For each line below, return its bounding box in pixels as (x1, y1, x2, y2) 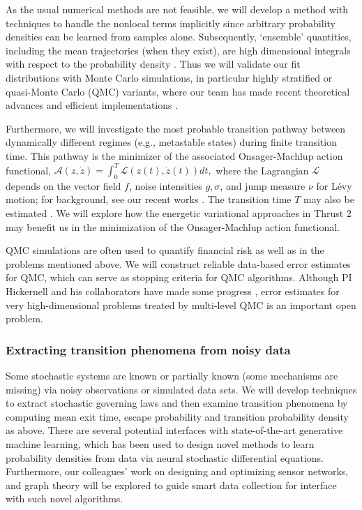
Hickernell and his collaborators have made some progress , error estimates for (6, 283, 340, 298)
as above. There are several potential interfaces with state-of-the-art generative (6, 423, 343, 437)
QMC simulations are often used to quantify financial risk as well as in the (6, 243, 324, 257)
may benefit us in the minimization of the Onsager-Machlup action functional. (6, 219, 340, 234)
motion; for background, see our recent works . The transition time (6, 192, 292, 207)
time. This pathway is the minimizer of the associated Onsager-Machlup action (6, 148, 343, 163)
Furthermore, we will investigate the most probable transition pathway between (6, 121, 346, 135)
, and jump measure (220, 178, 306, 193)
